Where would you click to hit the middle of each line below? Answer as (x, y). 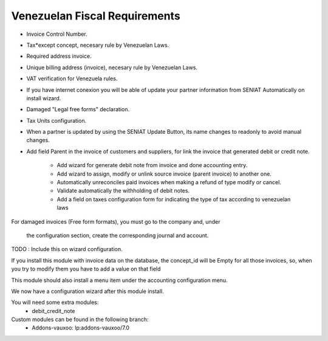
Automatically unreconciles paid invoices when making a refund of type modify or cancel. (169, 182)
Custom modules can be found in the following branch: (80, 320)
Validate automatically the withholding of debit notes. (123, 191)
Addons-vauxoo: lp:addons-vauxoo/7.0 (81, 328)
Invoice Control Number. (57, 34)
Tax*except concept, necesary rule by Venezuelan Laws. (98, 45)
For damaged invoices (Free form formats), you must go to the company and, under (116, 221)
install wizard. (44, 98)
